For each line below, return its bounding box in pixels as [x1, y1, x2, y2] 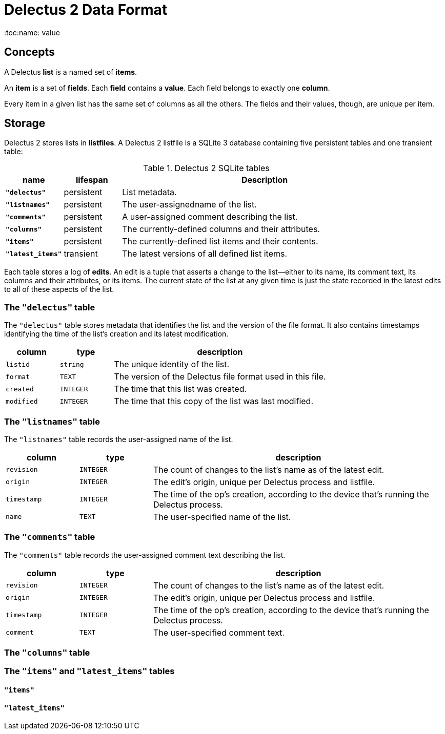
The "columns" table [4, 647, 90, 658]
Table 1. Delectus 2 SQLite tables [143, 163, 270, 174]
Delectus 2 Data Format [4, 1, 168, 18]
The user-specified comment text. [153, 627, 285, 638]
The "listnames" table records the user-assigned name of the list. [4, 434, 233, 444]
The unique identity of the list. [114, 359, 230, 370]
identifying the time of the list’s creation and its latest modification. [4, 329, 229, 339]
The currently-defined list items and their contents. [122, 236, 318, 247]
